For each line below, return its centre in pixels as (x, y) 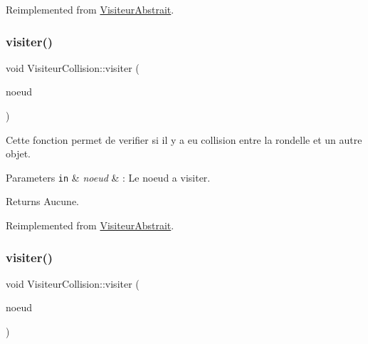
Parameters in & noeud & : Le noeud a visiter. (108, 177)
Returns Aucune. (42, 201)
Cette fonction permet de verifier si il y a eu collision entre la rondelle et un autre (184, 139)
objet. (19, 153)
